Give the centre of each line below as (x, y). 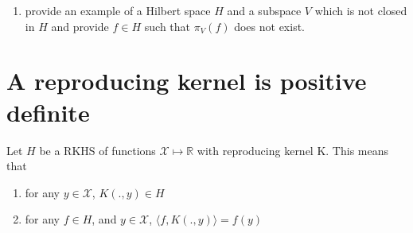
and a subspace (264, 10)
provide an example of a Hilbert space (118, 10)
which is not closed (361, 10)
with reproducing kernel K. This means (293, 150)
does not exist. (269, 26)
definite (48, 112)
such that (168, 26)
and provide (80, 26)
